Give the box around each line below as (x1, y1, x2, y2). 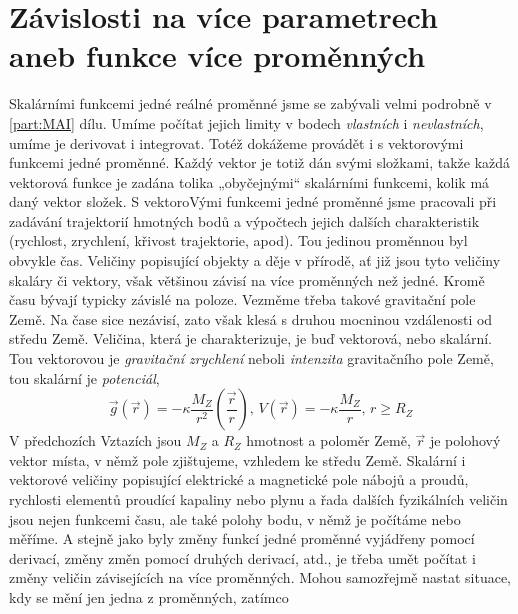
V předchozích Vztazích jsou (9, 430, 182, 451)
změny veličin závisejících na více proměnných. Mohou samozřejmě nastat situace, (9, 567, 511, 588)
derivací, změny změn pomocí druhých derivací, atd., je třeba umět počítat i (9, 547, 476, 568)
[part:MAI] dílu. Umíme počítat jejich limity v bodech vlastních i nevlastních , (9, 112, 484, 133)
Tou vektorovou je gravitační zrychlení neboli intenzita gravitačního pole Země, (9, 348, 494, 369)
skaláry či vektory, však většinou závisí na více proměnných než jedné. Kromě (9, 269, 485, 290)
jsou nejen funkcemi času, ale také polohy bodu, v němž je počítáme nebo (9, 508, 461, 529)
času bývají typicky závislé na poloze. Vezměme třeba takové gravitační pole (9, 289, 476, 310)
